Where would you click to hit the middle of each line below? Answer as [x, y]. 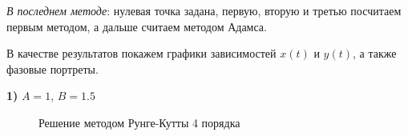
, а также [375, 53]
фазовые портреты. [53, 68]
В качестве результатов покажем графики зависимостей [141, 53]
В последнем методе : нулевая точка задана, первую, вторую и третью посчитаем [204, 10]
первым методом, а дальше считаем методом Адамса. [137, 26]
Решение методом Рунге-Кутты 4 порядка [139, 122]
